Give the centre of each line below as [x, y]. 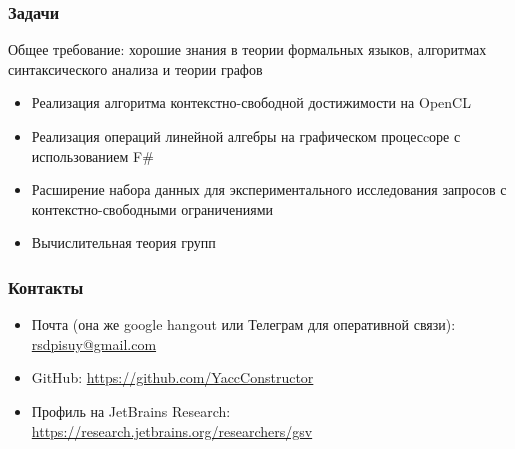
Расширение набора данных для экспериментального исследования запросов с [269, 189]
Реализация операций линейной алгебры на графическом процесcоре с [246, 136]
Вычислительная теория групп [123, 242]
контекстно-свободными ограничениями [152, 208]
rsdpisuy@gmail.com [94, 343]
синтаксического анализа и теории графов [135, 68]
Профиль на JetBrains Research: [131, 410]
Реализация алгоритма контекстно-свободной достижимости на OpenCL [251, 102]
